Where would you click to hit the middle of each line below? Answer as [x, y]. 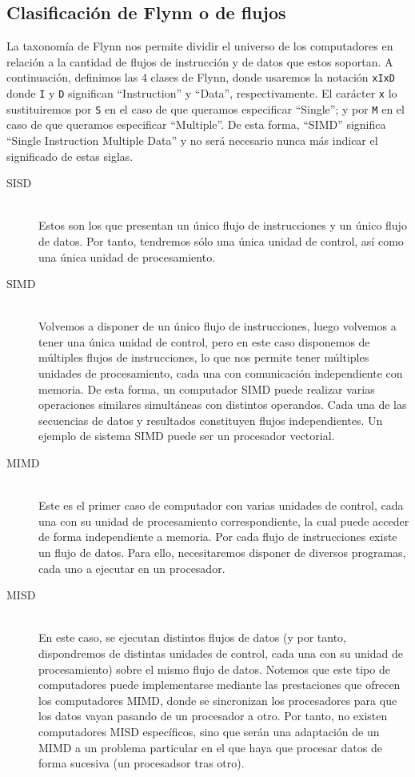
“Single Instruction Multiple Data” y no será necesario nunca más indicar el [192, 140]
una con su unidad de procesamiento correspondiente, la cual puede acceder [224, 521]
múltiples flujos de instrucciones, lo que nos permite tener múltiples [204, 357]
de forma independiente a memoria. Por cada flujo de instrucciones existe [218, 537]
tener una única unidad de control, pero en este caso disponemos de [204, 341]
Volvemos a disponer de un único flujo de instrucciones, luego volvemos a [217, 326]
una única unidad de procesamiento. [127, 256]
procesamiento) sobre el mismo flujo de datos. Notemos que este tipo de [214, 669]
